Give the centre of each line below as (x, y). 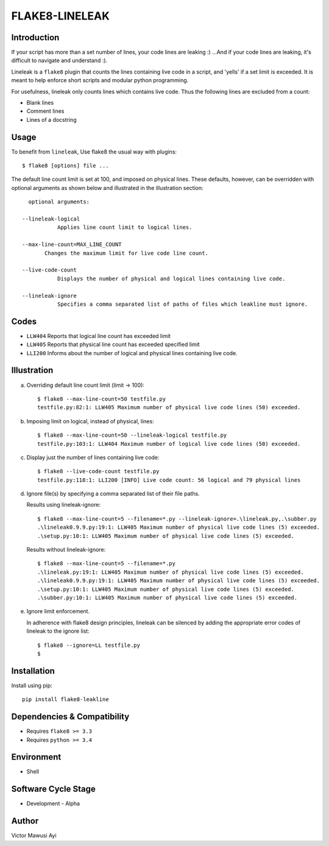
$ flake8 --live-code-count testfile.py (98, 471)
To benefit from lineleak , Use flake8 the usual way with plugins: (94, 152)
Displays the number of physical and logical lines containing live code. (171, 278)
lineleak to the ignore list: (58, 631)
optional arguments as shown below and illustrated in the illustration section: (107, 188)
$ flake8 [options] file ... (65, 166)
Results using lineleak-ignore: (63, 505)
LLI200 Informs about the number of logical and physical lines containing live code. (132, 353)
